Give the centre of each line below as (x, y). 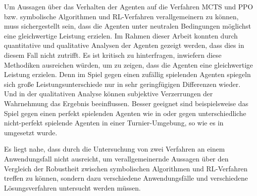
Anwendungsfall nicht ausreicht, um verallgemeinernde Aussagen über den (116, 158)
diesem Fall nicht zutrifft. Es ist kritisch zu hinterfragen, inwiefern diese (113, 55)
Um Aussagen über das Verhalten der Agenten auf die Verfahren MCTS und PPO (128, 6)
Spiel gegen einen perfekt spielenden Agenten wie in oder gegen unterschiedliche (125, 113)
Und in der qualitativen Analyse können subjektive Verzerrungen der (108, 94)
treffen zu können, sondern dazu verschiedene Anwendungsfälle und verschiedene (126, 178)
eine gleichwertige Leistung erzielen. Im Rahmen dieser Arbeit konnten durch (121, 35)
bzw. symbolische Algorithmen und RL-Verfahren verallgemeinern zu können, (121, 16)
